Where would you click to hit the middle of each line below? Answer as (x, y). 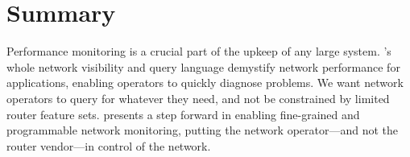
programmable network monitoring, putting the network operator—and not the (203, 130)
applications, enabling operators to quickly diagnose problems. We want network (205, 83)
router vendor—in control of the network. (109, 145)
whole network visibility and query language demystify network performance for (203, 66)
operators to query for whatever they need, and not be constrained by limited (198, 98)
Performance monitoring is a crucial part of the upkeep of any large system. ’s (199, 51)
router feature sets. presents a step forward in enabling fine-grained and (183, 114)
